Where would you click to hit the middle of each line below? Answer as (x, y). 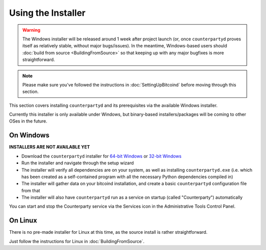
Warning (31, 30)
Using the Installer (47, 13)
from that (31, 190)
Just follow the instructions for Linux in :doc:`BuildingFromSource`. (77, 241)
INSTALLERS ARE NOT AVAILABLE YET (50, 147)
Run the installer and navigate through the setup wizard (78, 163)
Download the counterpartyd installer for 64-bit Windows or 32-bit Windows (101, 156)
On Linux (23, 221)
